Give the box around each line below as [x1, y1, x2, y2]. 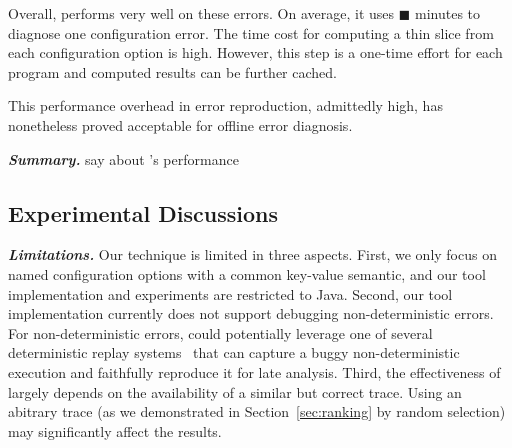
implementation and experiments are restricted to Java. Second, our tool [8, 283, 453, 304]
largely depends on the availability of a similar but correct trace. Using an [8, 381, 462, 402]
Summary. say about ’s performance [8, 148, 239, 169]
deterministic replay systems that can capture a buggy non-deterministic [8, 342, 460, 363]
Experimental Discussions [8, 197, 278, 228]
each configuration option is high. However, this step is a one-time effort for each [8, 42, 503, 63]
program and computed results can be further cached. [8, 61, 337, 82]
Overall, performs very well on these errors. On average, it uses [8, 3, 395, 23]
